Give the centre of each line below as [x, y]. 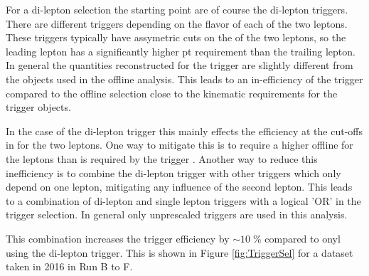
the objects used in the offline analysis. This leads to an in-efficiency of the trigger [184, 79]
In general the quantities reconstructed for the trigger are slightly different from [180, 65]
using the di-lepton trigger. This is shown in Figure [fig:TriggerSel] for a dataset [180, 252]
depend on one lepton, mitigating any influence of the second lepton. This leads [179, 187]
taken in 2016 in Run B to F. [69, 266]
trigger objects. [38, 107]
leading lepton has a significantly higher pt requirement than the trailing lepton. [181, 51]
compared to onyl [303, 238]
